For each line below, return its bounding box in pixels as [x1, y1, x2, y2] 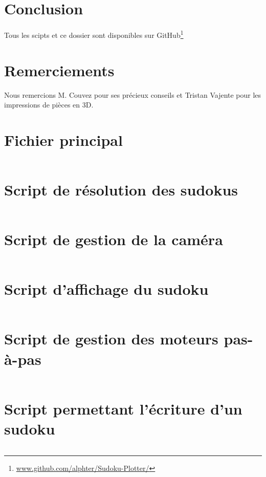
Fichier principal [4, 129, 123, 150]
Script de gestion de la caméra [4, 229, 223, 250]
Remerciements [4, 59, 115, 80]
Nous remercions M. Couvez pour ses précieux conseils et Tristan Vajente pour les [4, 89, 261, 100]
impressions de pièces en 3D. [4, 99, 94, 110]
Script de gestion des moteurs [4, 328, 218, 349]
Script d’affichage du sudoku [4, 278, 209, 299]
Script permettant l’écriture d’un [4, 398, 242, 419]
